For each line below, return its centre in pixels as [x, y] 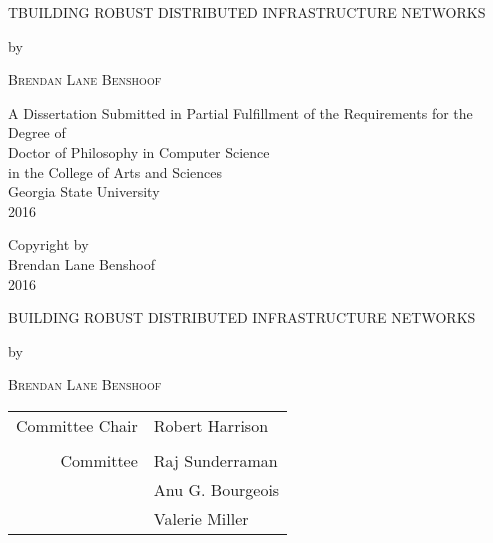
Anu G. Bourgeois [216, 489]
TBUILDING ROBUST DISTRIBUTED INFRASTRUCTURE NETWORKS [247, 12]
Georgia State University [84, 191]
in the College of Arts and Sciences [115, 171]
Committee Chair [77, 425]
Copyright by [48, 244]
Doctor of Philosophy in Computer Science [139, 151]
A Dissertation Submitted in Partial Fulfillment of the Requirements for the [240, 112]
